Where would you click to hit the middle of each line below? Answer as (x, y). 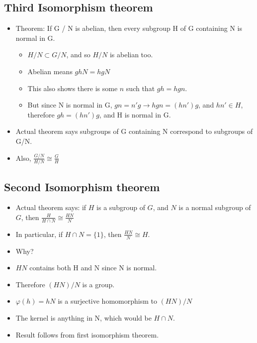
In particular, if (39, 234)
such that (140, 88)
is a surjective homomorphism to (107, 301)
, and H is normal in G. (135, 114)
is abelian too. (131, 55)
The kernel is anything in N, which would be (84, 318)
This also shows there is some (73, 88)
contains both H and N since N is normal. (93, 268)
